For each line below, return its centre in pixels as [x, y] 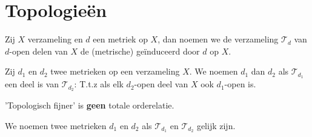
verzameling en [55, 39]
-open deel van [161, 84]
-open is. [240, 84]
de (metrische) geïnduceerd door [140, 51]
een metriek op [120, 39]
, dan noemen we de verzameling [218, 39]
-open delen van [38, 51]
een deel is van [32, 84]
